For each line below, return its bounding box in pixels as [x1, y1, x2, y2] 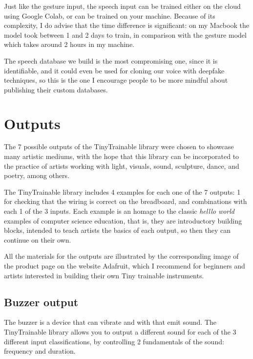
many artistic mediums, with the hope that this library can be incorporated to [4, 151, 239, 161]
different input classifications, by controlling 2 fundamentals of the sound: [4, 336, 224, 346]
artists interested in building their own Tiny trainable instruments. [4, 270, 204, 280]
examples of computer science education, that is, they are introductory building [4, 215, 242, 225]
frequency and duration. [4, 346, 76, 356]
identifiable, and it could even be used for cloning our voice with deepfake [4, 65, 225, 75]
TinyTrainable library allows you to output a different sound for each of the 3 [4, 326, 236, 337]
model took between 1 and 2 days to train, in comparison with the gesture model [4, 29, 247, 40]
